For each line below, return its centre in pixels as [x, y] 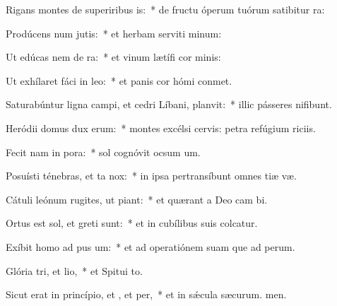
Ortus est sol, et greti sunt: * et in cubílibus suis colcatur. [132, 223]
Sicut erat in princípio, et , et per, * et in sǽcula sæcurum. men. [146, 294]
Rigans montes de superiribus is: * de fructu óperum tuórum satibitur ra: [165, 9]
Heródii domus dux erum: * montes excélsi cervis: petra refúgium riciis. [161, 128]
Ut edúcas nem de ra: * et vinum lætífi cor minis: [113, 57]
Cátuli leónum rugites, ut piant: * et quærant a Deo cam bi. [137, 199]
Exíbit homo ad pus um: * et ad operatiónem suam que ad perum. [150, 246]
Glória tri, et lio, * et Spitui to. [74, 270]
